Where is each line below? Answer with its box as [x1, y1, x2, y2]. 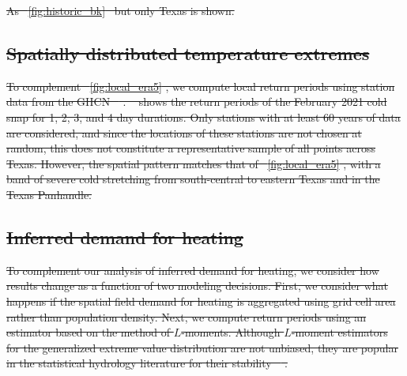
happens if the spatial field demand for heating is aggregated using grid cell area [6, 292, 396, 309]
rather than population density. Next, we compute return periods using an [6, 308, 367, 325]
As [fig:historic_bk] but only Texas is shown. [6, 2, 235, 18]
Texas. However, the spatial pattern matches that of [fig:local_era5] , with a [6, 155, 381, 171]
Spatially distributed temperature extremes [6, 40, 370, 65]
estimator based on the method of [6, 324, 171, 340]
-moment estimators [291, 324, 388, 340]
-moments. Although [181, 324, 281, 340]
